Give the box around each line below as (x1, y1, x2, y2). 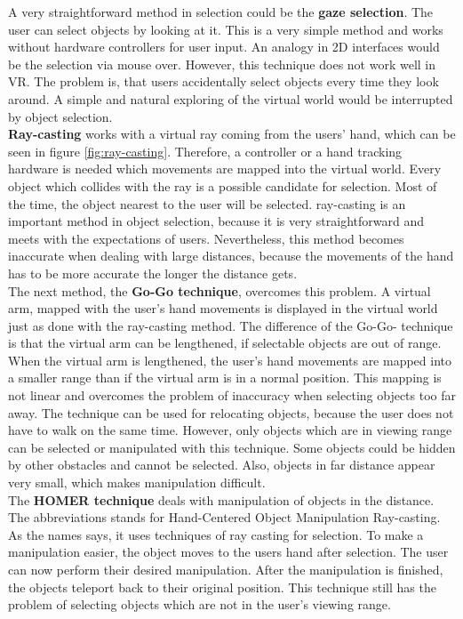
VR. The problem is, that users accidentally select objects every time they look (8, 72, 439, 91)
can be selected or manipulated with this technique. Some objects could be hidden (8, 438, 456, 456)
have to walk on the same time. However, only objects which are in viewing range (8, 421, 452, 439)
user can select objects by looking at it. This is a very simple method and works (8, 20, 443, 38)
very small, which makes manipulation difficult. (8, 473, 266, 492)
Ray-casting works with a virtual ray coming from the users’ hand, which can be (8, 125, 456, 143)
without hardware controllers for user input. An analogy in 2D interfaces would (8, 37, 440, 56)
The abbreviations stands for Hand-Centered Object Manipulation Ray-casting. (8, 508, 441, 527)
